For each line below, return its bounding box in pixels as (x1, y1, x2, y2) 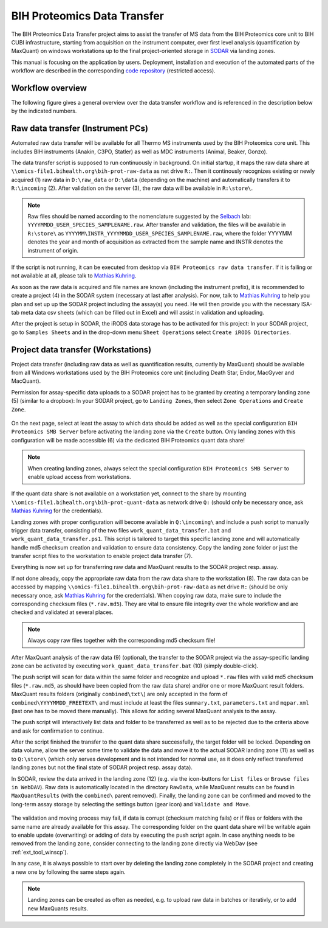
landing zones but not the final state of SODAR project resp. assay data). (11, 764, 193, 771)
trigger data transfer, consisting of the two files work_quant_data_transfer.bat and (11, 526, 231, 534)
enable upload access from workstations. (27, 473, 131, 480)
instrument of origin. (27, 246, 79, 254)
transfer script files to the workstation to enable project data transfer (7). (11, 553, 193, 560)
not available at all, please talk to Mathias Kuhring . (11, 272, 137, 279)
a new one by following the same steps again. (11, 868, 126, 876)
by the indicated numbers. (11, 107, 77, 115)
